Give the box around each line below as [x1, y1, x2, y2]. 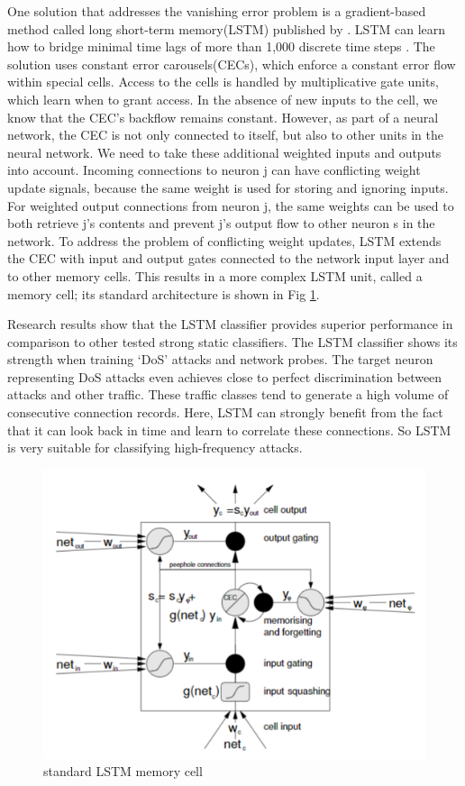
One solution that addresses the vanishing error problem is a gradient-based [7, 2, 426, 20]
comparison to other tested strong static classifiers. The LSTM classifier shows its [7, 332, 458, 351]
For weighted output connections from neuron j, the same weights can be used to [7, 196, 454, 215]
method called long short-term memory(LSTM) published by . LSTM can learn [7, 19, 446, 38]
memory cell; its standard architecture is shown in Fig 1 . [7, 284, 320, 303]
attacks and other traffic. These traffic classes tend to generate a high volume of [7, 385, 449, 404]
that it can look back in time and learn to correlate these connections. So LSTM [7, 420, 451, 439]
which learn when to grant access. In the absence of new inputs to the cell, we [7, 89, 438, 108]
